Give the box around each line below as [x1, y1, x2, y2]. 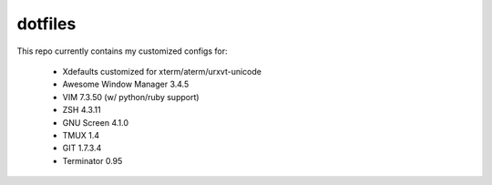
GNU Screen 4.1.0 [62, 117, 129, 128]
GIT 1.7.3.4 [62, 142, 102, 154]
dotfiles [16, 14, 77, 34]
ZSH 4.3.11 [62, 105, 101, 116]
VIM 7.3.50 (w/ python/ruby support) [62, 91, 200, 102]
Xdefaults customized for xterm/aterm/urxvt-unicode [62, 66, 261, 77]
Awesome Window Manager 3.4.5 [62, 78, 190, 90]
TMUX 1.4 [62, 129, 100, 140]
